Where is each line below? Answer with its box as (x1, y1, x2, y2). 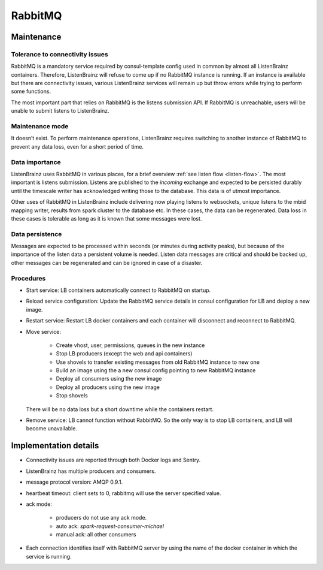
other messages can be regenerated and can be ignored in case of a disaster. (11, 259, 203, 266)
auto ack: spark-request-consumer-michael (56, 522, 164, 530)
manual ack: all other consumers (56, 531, 136, 538)
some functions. (11, 88, 51, 95)
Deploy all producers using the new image (56, 384, 160, 391)
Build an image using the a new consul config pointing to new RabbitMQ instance (56, 367, 256, 374)
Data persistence (11, 230, 62, 238)
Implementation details (11, 441, 99, 451)
